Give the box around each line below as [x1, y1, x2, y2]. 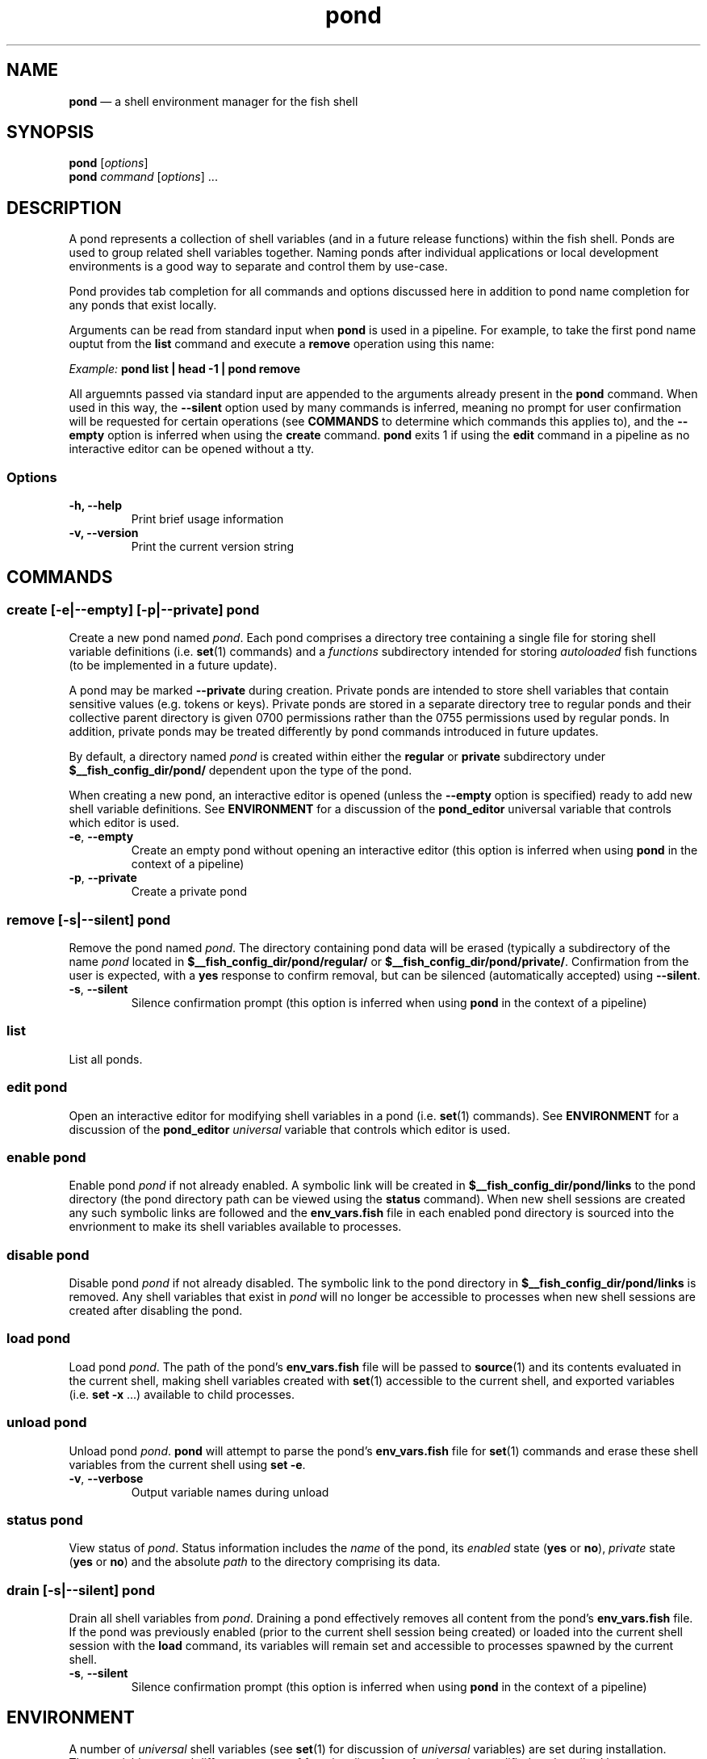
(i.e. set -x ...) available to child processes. [69, 1387, 295, 1401]
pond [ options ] [69, 156, 149, 170]
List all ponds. [69, 1052, 143, 1066]
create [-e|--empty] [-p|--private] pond [6, 601, 260, 618]
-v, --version [69, 526, 139, 540]
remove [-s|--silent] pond [6, 911, 171, 928]
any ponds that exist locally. [69, 298, 217, 313]
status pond [6, 1511, 83, 1528]
